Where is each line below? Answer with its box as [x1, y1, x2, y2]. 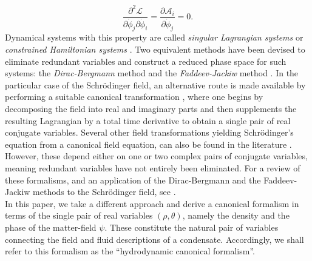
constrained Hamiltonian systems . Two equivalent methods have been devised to [5, 43, 305, 56]
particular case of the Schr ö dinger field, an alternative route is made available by [5, 78, 306, 91]
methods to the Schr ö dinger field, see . [33, 185, 176, 198]
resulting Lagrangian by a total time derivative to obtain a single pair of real [5, 114, 291, 127]
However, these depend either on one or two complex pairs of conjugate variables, [5, 150, 308, 162]
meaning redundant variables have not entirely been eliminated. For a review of [5, 161, 300, 174]
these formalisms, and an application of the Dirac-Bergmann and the [5, 173, 261, 186]
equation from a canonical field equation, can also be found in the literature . [5, 137, 292, 150]
